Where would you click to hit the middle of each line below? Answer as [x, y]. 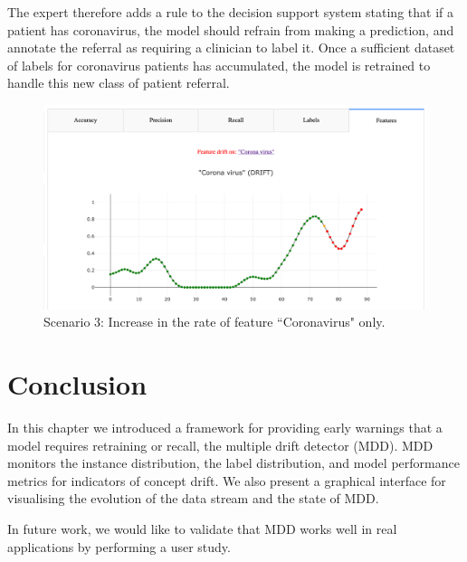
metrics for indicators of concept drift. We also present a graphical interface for [227, 480]
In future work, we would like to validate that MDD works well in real [202, 528]
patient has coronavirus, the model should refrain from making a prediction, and [231, 29]
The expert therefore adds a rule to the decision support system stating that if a [230, 12]
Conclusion [77, 384]
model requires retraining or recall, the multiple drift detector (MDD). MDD [220, 445]
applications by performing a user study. [119, 546]
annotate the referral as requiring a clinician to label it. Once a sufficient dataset [231, 48]
